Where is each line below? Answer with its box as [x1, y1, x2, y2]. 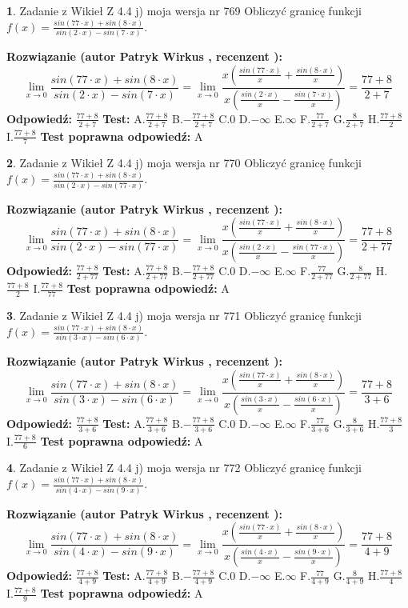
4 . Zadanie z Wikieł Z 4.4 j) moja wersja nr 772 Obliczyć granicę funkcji [6, 459, 362, 476]
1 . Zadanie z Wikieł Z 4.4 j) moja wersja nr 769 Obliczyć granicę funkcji [6, 2, 362, 18]
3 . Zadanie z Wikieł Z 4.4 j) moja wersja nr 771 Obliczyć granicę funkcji [6, 306, 362, 323]
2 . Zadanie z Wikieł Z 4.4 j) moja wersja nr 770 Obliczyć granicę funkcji [6, 154, 362, 171]
